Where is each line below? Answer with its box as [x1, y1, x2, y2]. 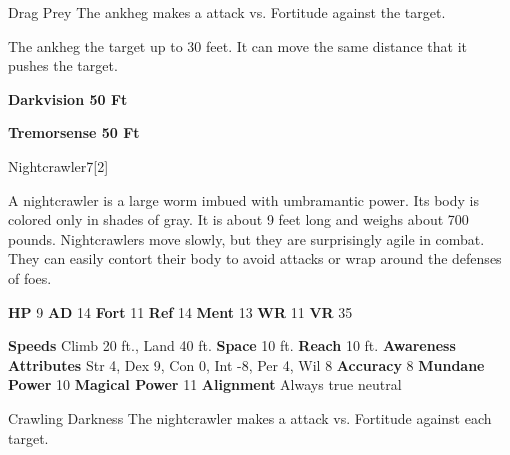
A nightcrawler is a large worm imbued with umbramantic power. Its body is [8, 189, 480, 210]
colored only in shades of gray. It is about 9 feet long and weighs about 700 [8, 209, 469, 230]
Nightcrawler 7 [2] [8, 155, 109, 176]
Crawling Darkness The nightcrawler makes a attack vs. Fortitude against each [8, 407, 492, 428]
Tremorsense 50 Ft [8, 122, 140, 143]
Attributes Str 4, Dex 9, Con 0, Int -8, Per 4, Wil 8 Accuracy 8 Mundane [8, 354, 485, 375]
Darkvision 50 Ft [8, 88, 128, 109]
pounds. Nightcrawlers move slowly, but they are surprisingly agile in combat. [8, 228, 485, 249]
